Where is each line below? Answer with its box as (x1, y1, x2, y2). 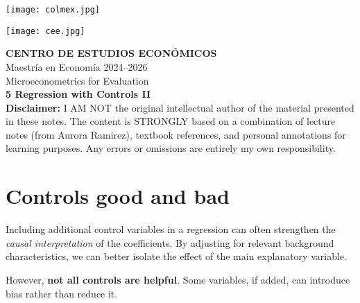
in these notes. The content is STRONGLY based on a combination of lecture (6, 114, 336, 128)
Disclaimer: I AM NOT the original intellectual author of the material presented (6, 100, 354, 114)
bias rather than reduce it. (6, 286, 118, 300)
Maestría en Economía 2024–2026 (6, 59, 148, 73)
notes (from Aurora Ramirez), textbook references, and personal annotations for (6, 127, 346, 141)
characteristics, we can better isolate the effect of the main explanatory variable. (6, 249, 347, 263)
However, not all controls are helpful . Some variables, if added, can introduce (6, 272, 350, 286)
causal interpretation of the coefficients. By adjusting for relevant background (6, 235, 334, 250)
